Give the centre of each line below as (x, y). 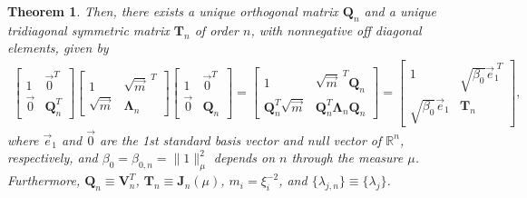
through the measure (347, 158)
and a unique (400, 11)
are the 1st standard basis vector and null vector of (241, 139)
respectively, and (53, 158)
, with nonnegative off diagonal (336, 30)
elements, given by (58, 48)
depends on (244, 158)
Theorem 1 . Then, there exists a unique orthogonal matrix (173, 11)
